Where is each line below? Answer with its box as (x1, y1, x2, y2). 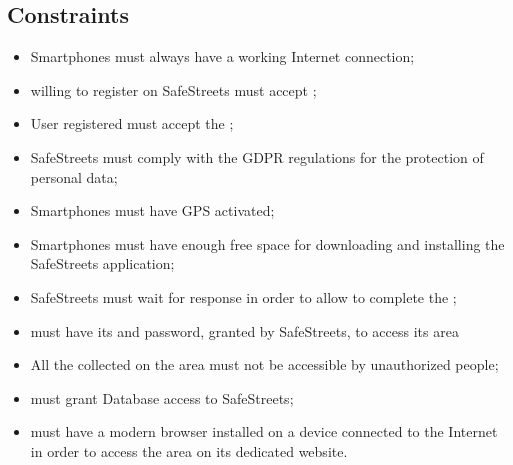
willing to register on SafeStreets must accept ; (30, 79, 317, 100)
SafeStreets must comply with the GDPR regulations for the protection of (30, 146, 484, 167)
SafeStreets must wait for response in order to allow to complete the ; (30, 286, 457, 307)
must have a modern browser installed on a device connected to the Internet (30, 421, 498, 442)
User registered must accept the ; (30, 113, 234, 134)
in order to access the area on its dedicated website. (30, 440, 348, 461)
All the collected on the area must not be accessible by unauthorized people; (30, 354, 499, 375)
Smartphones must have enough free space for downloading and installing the (30, 233, 505, 254)
